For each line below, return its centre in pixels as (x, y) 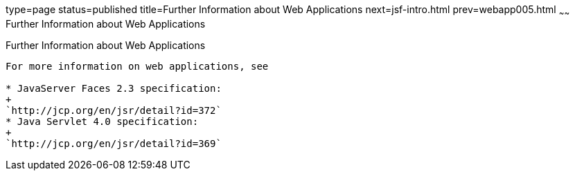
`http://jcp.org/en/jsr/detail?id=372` (114, 110)
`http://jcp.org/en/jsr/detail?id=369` (114, 143)
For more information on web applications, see (137, 66)
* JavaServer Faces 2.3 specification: (114, 88)
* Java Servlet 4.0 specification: (102, 121)
